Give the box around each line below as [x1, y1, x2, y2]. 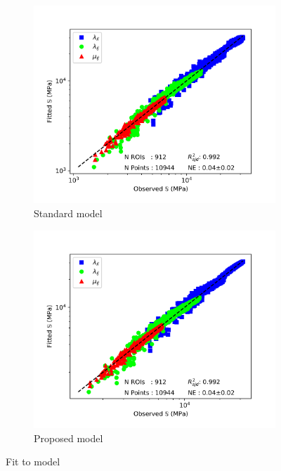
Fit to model [6, 454, 60, 469]
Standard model [34, 206, 103, 221]
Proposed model [34, 430, 103, 445]
